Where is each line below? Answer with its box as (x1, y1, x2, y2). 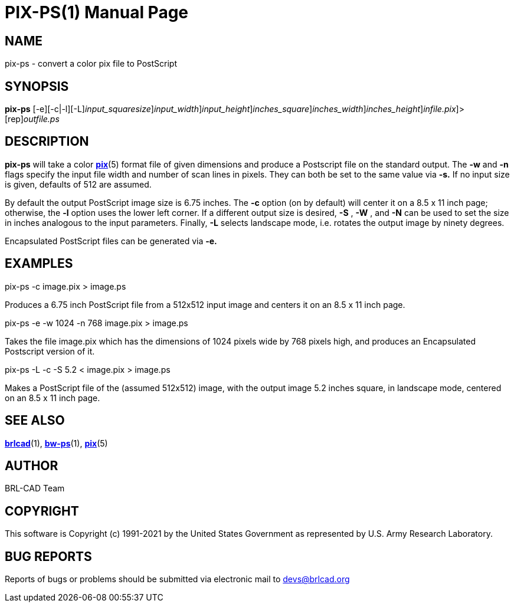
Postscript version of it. (5, 346, 95, 356)
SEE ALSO (5, 413, 65, 428)
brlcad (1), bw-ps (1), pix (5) (5, 438, 108, 448)
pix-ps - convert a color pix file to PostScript (5, 58, 177, 69)
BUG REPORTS (5, 549, 92, 564)
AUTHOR (5, 458, 58, 473)
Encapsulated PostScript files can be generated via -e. (5, 235, 217, 246)
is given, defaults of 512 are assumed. (5, 179, 152, 189)
